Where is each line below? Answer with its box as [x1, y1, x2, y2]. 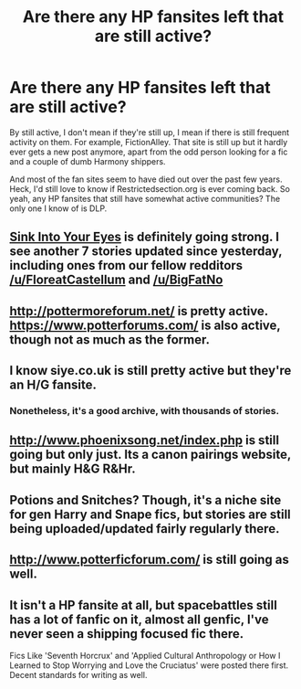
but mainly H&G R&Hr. [9, 461, 136, 477]
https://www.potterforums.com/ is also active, [9, 317, 281, 333]
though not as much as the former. [9, 332, 210, 347]
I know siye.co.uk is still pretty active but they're [9, 363, 292, 378]
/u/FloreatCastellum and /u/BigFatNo [9, 272, 223, 288]
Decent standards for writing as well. [9, 670, 148, 681]
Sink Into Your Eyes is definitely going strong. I [9, 229, 280, 245]
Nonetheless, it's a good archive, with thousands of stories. [9, 405, 280, 418]
